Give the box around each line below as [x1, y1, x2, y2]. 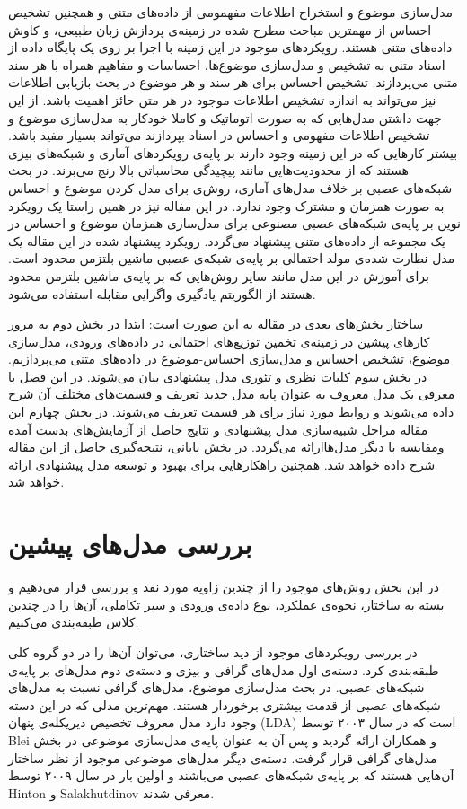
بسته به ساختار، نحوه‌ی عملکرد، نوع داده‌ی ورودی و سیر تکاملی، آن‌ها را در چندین [8, 594, 445, 613]
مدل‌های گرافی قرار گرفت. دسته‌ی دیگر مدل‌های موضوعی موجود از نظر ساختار [8, 748, 437, 767]
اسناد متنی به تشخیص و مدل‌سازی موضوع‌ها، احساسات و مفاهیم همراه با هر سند [8, 55, 445, 74]
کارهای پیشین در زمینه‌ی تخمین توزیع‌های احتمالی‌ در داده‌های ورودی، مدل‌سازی [8, 331, 430, 350]
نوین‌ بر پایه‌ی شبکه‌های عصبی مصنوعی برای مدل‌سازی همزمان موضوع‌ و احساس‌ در [8, 214, 461, 233]
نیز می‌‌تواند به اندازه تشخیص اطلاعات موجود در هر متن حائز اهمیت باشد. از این [8, 90, 436, 109]
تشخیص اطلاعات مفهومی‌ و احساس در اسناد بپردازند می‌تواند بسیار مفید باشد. [8, 126, 430, 145]
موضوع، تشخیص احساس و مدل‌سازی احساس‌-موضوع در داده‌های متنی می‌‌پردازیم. [8, 349, 451, 368]
